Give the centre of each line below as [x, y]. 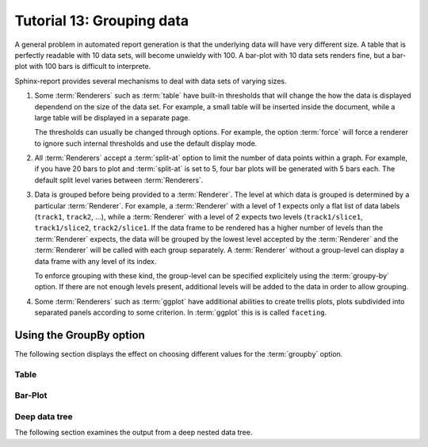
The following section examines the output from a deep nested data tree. [134, 433]
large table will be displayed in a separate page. [112, 117]
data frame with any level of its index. [96, 261]
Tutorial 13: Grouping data [102, 21]
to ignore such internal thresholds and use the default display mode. [146, 143]
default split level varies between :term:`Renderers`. [119, 180]
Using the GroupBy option [80, 335]
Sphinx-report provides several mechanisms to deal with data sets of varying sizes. [151, 81]
